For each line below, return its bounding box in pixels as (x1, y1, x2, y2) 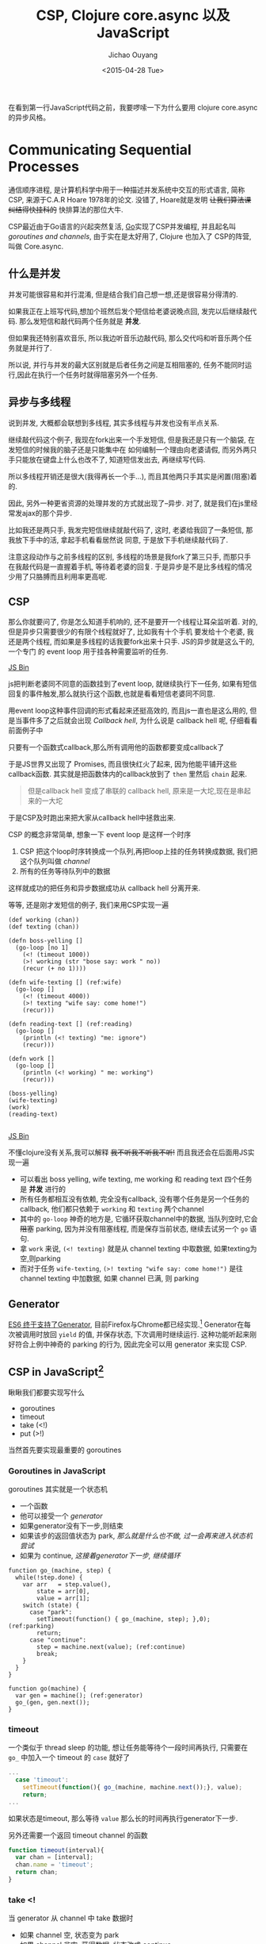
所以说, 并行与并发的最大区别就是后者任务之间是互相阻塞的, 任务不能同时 (8, 359, 245, 369)
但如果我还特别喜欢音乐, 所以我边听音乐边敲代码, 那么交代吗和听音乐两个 (8, 333, 245, 343)
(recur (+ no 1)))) (22, 965, 87, 973)
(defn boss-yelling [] (8, 937, 83, 945)
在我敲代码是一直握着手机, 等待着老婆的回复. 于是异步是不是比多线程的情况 (8, 562, 252, 571)
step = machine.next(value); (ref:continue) (36, 1642, 186, 1650)
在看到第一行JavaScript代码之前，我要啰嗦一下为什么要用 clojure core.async (8, 102, 258, 112)
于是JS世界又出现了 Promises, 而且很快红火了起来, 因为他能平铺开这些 (8, 759, 237, 769)
